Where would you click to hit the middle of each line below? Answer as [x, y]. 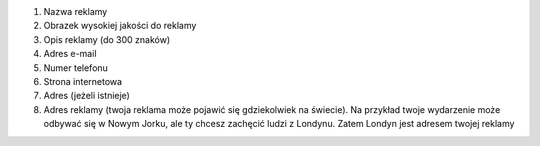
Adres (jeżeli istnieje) [86, 96]
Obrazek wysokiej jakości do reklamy [120, 26]
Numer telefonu [76, 67]
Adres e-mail [70, 54]
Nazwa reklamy [75, 11]
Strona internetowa [83, 81]
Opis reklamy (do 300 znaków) [107, 39]
